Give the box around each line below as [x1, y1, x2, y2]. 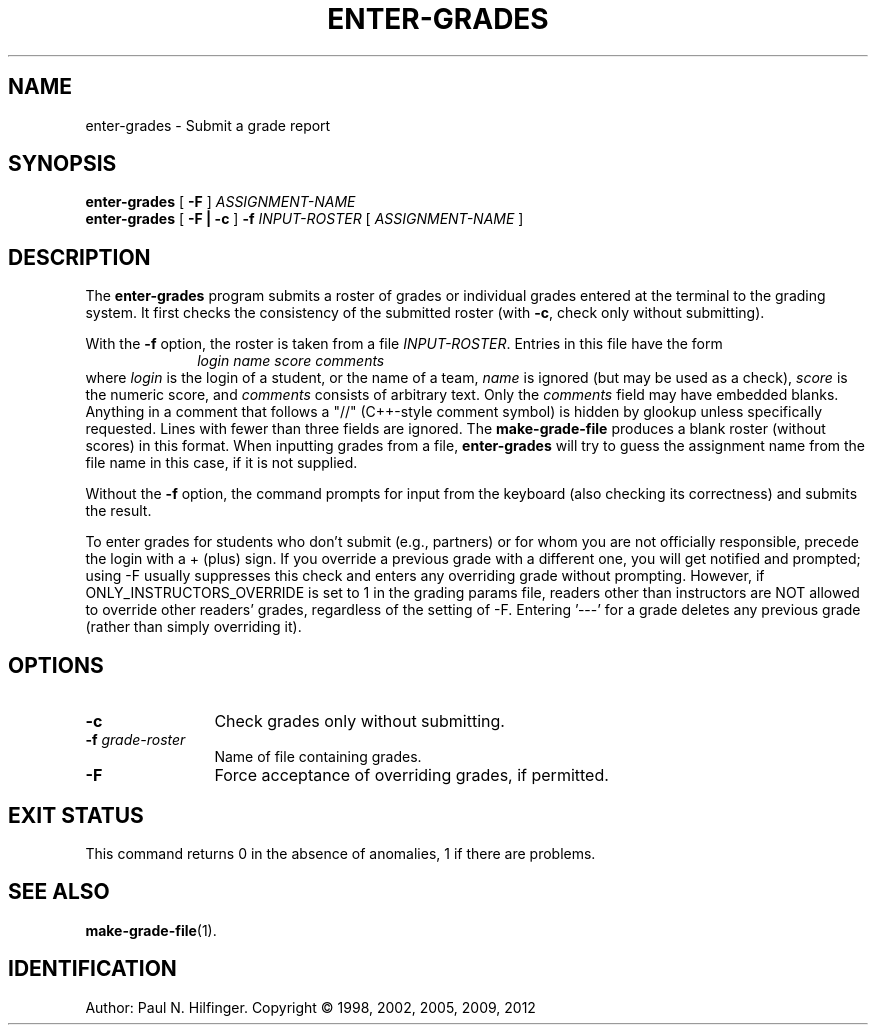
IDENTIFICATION [8, 956, 177, 982]
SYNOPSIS [8, 151, 117, 177]
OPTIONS [8, 652, 104, 678]
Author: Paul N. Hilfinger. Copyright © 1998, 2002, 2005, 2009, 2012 [85, 998, 536, 1016]
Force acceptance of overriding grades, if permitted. [214, 765, 609, 786]
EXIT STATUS [8, 802, 144, 828]
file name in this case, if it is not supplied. [85, 454, 358, 472]
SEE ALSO [8, 879, 110, 905]
